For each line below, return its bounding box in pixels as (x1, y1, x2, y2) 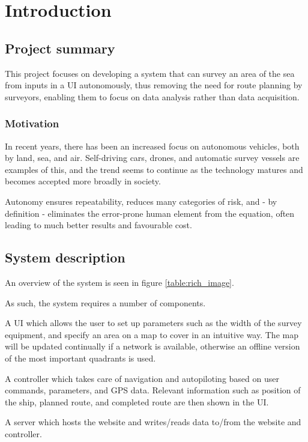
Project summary (5, 38, 115, 57)
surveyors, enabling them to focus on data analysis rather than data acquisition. (5, 90, 300, 103)
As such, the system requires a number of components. (5, 296, 206, 309)
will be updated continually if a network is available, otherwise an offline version (5, 340, 300, 353)
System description (5, 248, 125, 267)
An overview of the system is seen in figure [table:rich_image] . (5, 276, 234, 288)
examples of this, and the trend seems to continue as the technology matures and (5, 163, 303, 175)
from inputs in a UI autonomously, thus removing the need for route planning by (5, 79, 303, 91)
